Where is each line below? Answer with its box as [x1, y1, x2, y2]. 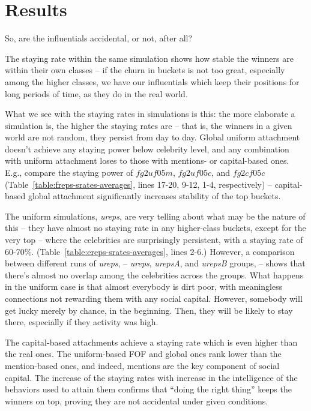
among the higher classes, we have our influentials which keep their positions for [5, 75, 300, 88]
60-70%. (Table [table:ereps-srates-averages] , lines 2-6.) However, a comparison [5, 245, 295, 257]
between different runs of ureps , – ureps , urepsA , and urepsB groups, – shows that [5, 257, 306, 269]
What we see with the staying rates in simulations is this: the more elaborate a [5, 107, 295, 120]
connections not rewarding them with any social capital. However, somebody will [5, 292, 303, 304]
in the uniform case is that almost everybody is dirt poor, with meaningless [5, 280, 283, 293]
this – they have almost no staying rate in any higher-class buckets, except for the [5, 221, 306, 234]
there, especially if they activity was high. [5, 316, 159, 328]
